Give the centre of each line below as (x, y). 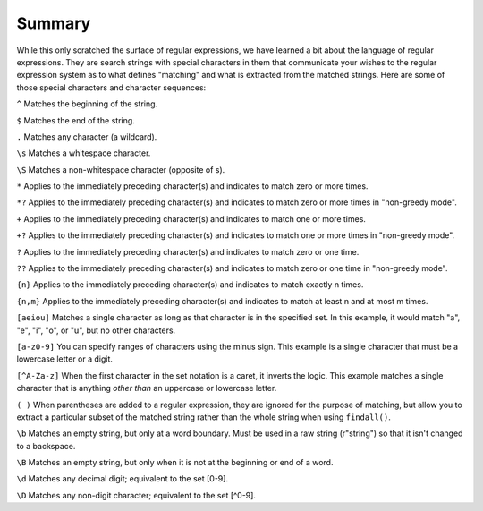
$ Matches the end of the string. (76, 120)
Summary (54, 23)
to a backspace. (46, 446)
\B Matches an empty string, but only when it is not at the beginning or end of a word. (175, 463)
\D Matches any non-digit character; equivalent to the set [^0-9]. (136, 495)
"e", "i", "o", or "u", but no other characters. (96, 330)
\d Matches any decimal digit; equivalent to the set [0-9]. (122, 479)
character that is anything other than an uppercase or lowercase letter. (147, 388)
